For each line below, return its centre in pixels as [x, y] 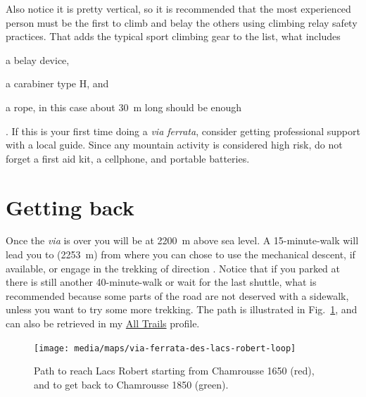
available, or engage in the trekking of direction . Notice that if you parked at [173, 268]
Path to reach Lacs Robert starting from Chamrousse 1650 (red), [174, 371]
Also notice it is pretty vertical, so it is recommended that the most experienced [178, 8]
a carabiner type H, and [57, 83]
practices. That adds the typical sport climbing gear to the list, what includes [173, 36]
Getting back [70, 207]
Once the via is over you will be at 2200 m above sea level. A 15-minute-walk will [182, 240]
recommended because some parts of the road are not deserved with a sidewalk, [177, 295]
